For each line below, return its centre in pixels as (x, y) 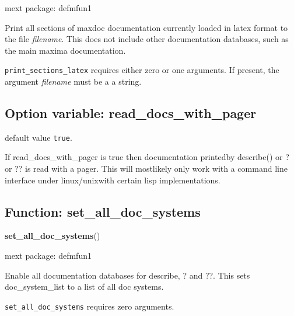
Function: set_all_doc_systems (103, 211)
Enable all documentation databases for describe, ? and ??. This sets (127, 275)
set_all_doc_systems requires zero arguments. (90, 306)
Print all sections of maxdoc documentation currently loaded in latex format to (146, 27)
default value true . (38, 137)
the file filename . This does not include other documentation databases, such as (147, 39)
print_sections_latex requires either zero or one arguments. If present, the (142, 70)
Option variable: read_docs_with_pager (131, 113)
